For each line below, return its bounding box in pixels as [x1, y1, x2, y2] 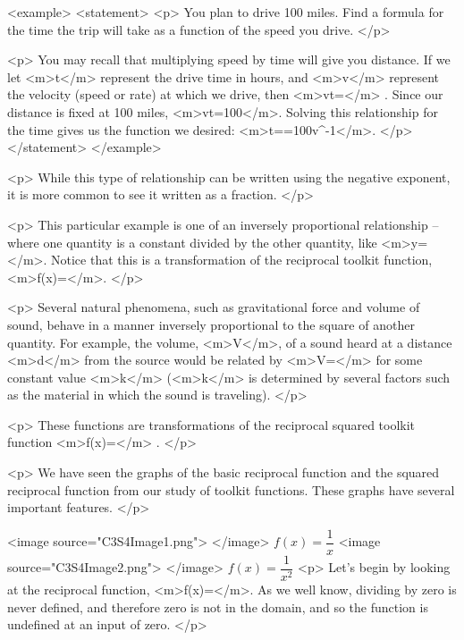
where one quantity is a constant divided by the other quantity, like [7, 232, 377, 251]
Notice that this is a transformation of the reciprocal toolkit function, [50, 250, 433, 269]
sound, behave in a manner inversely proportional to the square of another [7, 315, 415, 333]
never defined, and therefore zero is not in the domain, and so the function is [7, 597, 428, 616]
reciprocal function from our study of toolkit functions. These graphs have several [7, 480, 455, 499]
